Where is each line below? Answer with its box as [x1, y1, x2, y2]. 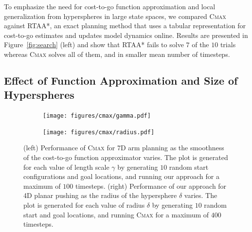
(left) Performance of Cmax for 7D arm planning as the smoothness [23, 143, 224, 153]
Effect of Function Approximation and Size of [4, 72, 238, 88]
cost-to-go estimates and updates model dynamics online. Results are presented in [4, 30, 248, 40]
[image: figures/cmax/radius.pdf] [43, 128, 155, 136]
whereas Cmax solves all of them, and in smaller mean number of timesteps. [4, 49, 230, 59]
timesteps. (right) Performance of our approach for [75, 180, 227, 191]
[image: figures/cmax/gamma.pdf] [43, 112, 151, 120]
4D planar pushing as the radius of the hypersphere [23, 190, 177, 200]
